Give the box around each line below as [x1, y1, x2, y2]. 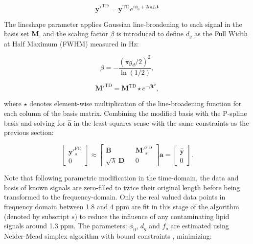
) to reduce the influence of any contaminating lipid [74, 211, 230, 221]
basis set [4, 28, 29, 39]
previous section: [4, 127, 54, 137]
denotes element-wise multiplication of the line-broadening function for [29, 98, 242, 109]
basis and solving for [4, 117, 66, 128]
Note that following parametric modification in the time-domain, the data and [4, 173, 239, 183]
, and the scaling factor [39, 28, 108, 39]
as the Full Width [194, 28, 248, 39]
